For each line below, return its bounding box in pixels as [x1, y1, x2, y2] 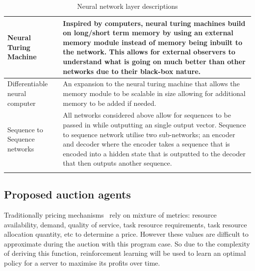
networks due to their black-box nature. [63, 66, 201, 76]
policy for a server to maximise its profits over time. [4, 257, 160, 268]
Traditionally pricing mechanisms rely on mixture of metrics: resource [4, 209, 217, 220]
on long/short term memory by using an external [63, 27, 233, 38]
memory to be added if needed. [63, 98, 156, 108]
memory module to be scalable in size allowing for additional [63, 88, 246, 98]
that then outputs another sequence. [63, 158, 172, 168]
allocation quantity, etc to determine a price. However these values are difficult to [4, 229, 249, 239]
